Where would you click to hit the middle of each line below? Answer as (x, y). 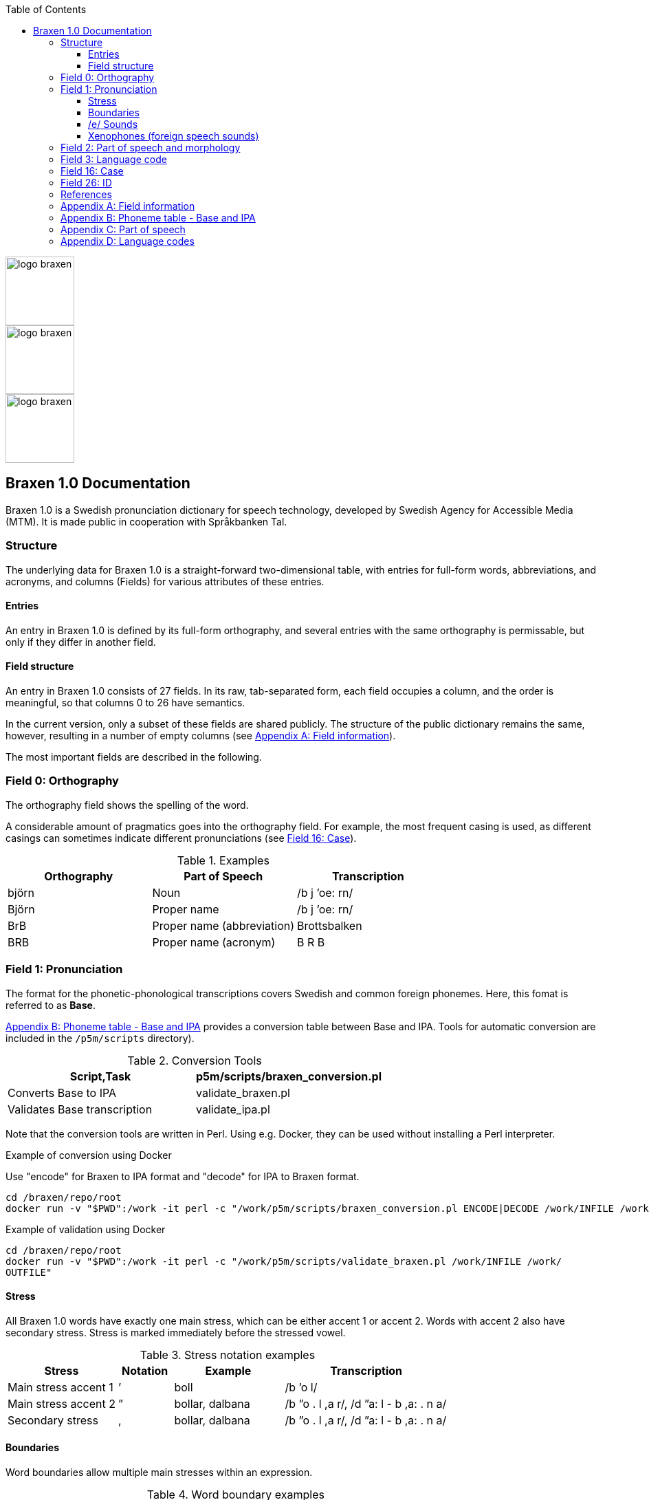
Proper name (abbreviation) (223, 925)
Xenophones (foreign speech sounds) (174, 136)
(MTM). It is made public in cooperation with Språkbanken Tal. (146, 521)
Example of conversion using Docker (89, 1155)
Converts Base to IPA (62, 1093)
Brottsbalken (330, 925)
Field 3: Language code (114, 159)
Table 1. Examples (223, 860)
